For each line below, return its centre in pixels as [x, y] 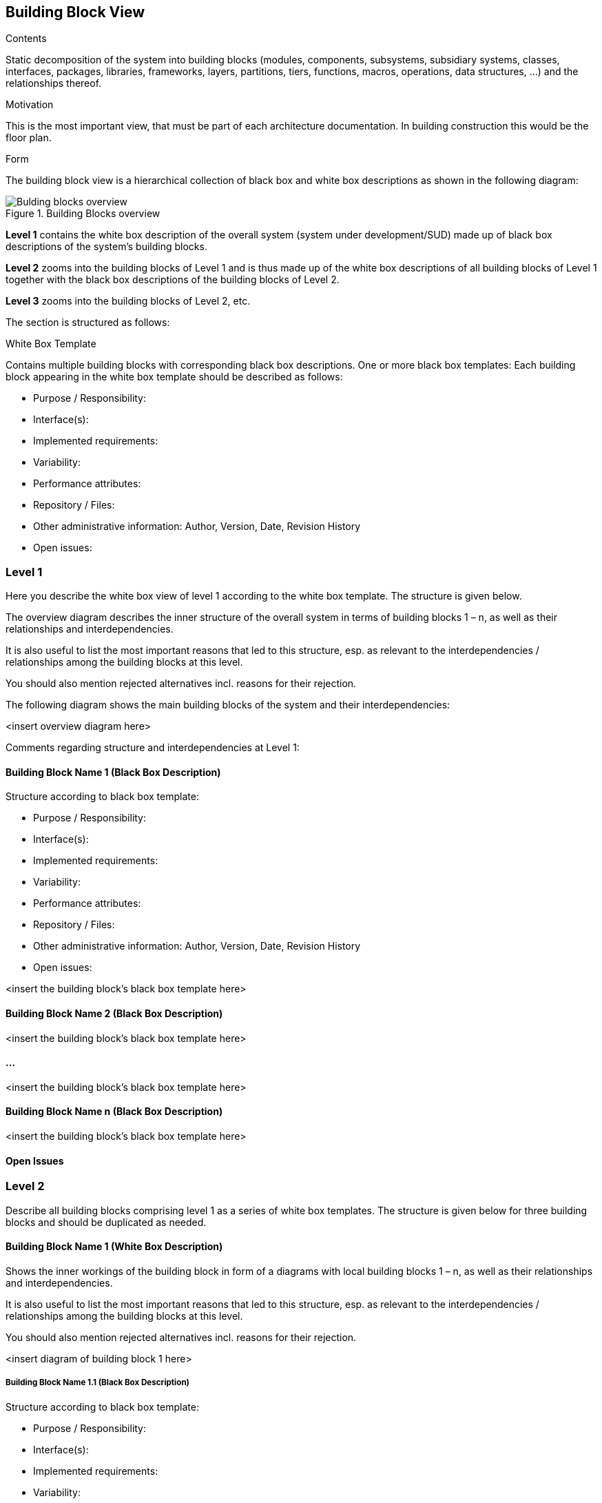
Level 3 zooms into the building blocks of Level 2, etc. [128, 301]
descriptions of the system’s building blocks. [106, 247]
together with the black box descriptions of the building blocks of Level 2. [173, 280]
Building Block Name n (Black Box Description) [114, 1112]
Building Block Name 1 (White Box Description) [114, 1247]
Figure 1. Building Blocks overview [83, 214]
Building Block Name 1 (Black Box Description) [113, 772]
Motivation [30, 105]
